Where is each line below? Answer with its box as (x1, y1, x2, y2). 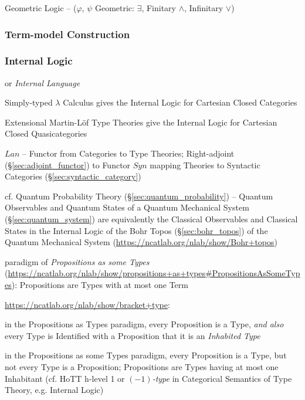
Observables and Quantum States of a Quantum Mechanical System (5, 201, 249, 213)
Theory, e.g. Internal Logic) (5, 384, 104, 396)
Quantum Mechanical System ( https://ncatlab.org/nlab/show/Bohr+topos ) (5, 236, 277, 248)
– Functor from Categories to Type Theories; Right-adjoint (22, 147, 235, 160)
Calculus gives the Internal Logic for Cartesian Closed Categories (63, 96, 297, 109)
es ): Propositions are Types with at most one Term (5, 278, 188, 290)
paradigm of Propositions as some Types (5, 255, 150, 267)
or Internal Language (5, 76, 80, 89)
